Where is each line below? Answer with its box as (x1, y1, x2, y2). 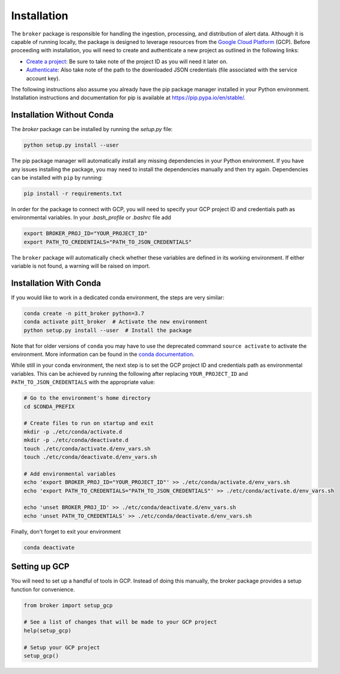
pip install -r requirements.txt (23, 190, 123, 197)
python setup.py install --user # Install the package (23, 326, 192, 334)
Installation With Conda (11, 278, 102, 288)
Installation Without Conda (11, 110, 114, 120)
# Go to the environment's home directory (23, 394, 151, 402)
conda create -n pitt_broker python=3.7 (23, 310, 144, 317)
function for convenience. (11, 586, 75, 593)
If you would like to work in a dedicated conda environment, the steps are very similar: (11, 293, 225, 301)
